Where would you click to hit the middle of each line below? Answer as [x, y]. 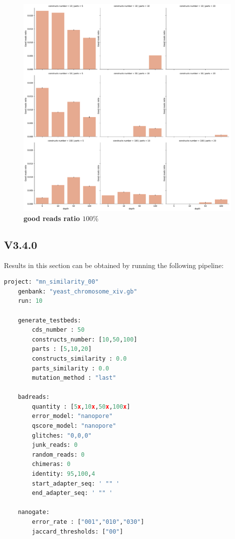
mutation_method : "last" [74, 378]
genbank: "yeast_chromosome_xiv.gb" [78, 291]
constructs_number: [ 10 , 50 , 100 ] [85, 339]
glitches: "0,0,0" [62, 435]
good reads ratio [52, 218]
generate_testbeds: [49, 320]
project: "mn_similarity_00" [51, 282]
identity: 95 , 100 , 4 [64, 474]
